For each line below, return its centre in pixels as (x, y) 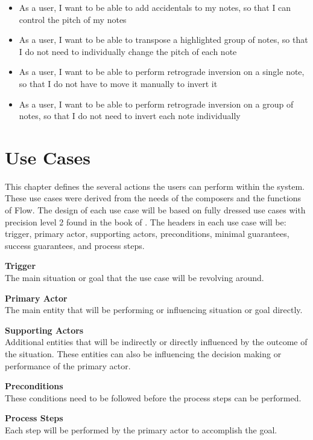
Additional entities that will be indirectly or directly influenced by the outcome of (156, 342)
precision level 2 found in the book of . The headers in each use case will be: (146, 222)
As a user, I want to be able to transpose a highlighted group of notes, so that (163, 40)
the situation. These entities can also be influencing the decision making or (143, 354)
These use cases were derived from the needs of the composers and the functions (153, 198)
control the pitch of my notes (73, 19)
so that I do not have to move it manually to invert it (118, 83)
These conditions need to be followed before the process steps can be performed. (153, 397)
